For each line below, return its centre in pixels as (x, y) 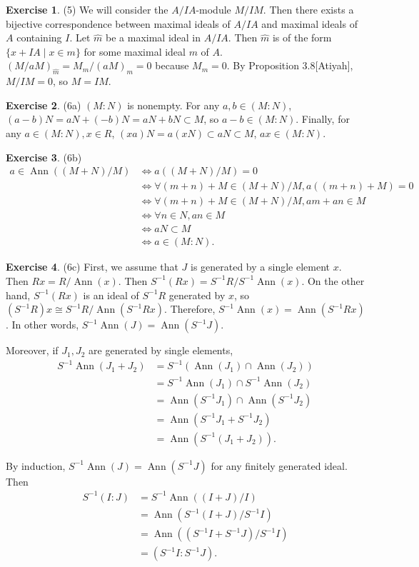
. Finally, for (323, 119)
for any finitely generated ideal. (279, 465)
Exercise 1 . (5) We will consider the (87, 9)
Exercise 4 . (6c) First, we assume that (92, 267)
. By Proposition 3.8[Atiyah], (290, 65)
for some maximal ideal (135, 51)
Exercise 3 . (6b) (44, 157)
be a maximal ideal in (153, 37)
